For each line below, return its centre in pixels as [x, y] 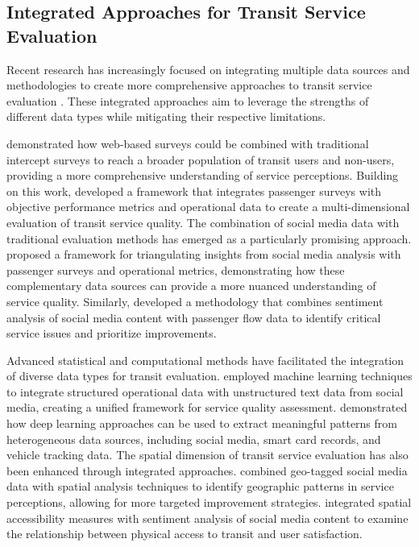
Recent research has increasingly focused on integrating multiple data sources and [208, 69]
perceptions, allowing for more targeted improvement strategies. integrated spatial [209, 502]
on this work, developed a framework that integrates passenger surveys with [194, 191]
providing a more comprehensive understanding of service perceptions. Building [203, 175]
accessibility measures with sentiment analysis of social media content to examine [207, 518]
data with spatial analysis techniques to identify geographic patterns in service [200, 486]
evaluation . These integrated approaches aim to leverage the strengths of [188, 100]
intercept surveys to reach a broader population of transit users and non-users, [201, 159]
